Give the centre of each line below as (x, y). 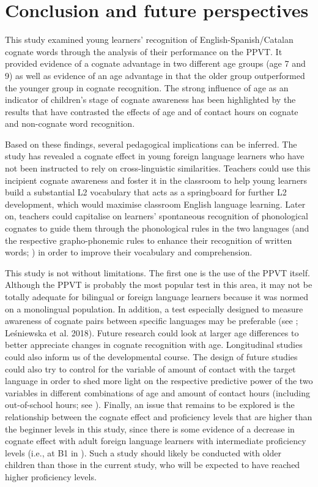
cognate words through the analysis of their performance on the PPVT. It (144, 51)
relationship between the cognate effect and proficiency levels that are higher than (159, 416)
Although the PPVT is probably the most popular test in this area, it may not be (159, 285)
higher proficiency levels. (51, 476)
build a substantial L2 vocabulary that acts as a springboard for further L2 (146, 192)
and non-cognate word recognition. (70, 123)
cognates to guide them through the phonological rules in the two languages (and (157, 228)
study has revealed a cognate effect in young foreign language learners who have (155, 156)
